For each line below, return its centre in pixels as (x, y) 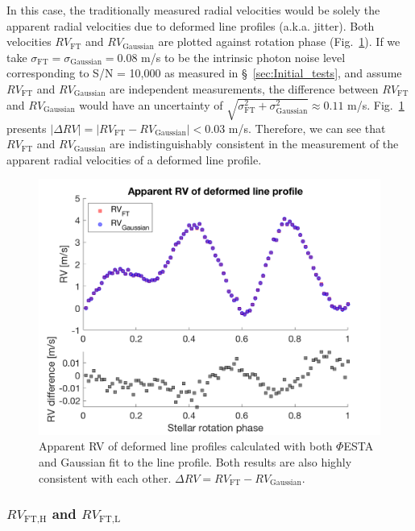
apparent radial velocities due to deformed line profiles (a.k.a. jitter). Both (191, 25)
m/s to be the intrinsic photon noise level (243, 57)
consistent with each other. (105, 477)
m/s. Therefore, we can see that (307, 128)
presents (27, 128)
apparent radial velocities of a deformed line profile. (134, 159)
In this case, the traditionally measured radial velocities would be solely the (193, 10)
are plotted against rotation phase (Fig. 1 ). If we (279, 41)
